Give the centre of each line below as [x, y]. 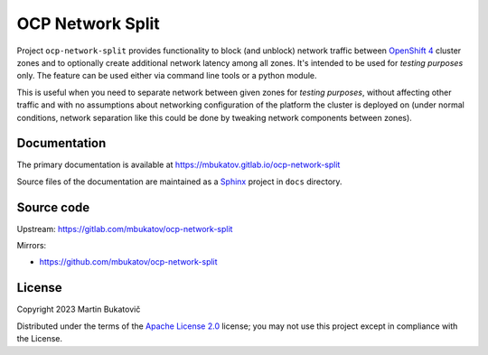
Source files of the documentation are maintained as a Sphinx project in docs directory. [179, 182]
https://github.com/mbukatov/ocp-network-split [128, 262]
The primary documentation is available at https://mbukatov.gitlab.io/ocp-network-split [178, 165]
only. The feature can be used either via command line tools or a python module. [167, 76]
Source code [53, 207]
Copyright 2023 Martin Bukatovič [79, 309]
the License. [40, 339]
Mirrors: [32, 246]
